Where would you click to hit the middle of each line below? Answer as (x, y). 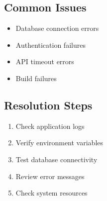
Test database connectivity (56, 159)
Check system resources (52, 193)
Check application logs (50, 126)
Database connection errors (57, 28)
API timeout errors (45, 61)
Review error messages (50, 176)
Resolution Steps (48, 105)
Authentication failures (51, 45)
